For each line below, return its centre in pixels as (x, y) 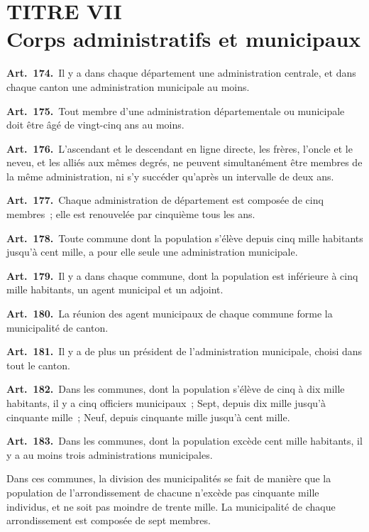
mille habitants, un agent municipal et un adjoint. (115, 289)
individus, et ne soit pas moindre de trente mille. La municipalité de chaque (171, 506)
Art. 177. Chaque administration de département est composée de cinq (165, 200)
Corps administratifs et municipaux (184, 39)
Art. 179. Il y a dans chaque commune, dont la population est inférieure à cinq (182, 275)
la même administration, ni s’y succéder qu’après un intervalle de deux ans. (170, 176)
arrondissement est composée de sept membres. (109, 520)
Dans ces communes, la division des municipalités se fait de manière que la (169, 478)
